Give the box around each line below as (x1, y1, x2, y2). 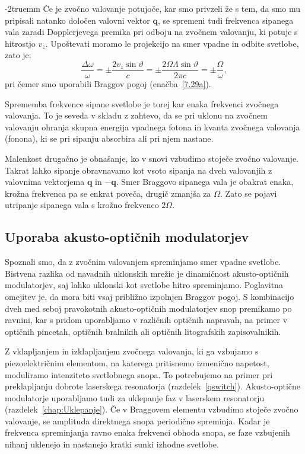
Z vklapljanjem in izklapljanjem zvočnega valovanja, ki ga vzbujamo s (5, 345, 259, 357)
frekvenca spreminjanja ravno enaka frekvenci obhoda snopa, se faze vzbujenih (5, 426, 290, 439)
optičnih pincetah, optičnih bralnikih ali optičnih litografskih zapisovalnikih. (5, 325, 281, 337)
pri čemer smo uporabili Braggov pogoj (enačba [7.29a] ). (5, 78, 211, 90)
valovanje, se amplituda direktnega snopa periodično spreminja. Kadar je (5, 414, 270, 427)
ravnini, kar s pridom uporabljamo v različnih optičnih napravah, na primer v (5, 314, 288, 326)
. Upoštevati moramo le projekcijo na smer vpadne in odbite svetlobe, (45, 37, 299, 49)
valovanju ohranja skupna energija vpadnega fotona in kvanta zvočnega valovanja (5, 120, 300, 133)
